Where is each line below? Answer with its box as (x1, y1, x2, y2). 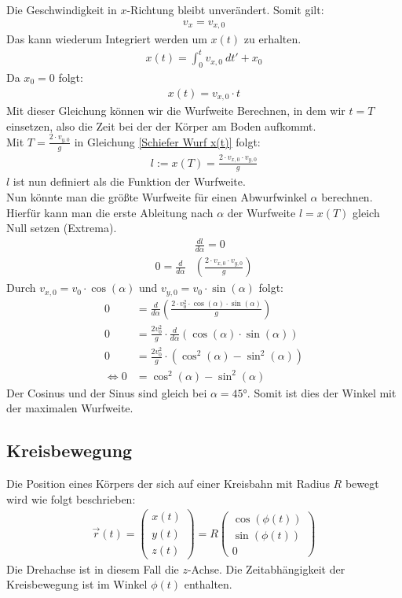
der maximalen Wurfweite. (6, 400, 133, 416)
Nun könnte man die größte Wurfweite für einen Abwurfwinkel (6, 188, 307, 205)
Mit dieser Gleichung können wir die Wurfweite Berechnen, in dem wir (6, 102, 345, 119)
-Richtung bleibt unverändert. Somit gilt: (126, 2, 324, 17)
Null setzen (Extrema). (6, 220, 117, 236)
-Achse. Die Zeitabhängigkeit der (187, 560, 345, 577)
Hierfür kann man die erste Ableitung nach (6, 204, 214, 220)
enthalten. (184, 576, 232, 592)
